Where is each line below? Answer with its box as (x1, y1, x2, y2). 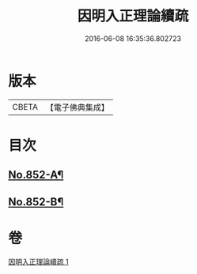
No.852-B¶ (8, 195, 64, 208)
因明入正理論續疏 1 (8, 257, 69, 266)
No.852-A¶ (8, 168, 64, 182)
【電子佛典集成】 (45, 102, 109, 113)
